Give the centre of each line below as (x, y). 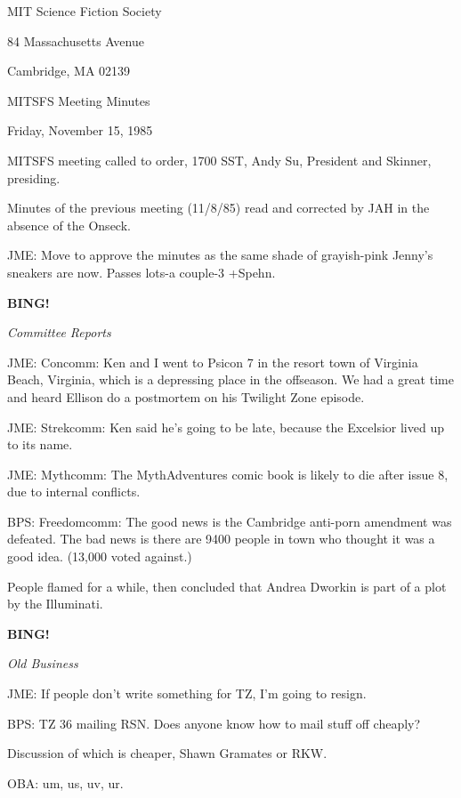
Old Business (43, 663)
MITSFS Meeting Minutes (79, 100)
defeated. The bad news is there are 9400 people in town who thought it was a (221, 539)
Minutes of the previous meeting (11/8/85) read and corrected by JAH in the (218, 208)
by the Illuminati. (55, 604)
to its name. (40, 444)
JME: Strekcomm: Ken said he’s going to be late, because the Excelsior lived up (226, 427)
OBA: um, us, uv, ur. (65, 782)
